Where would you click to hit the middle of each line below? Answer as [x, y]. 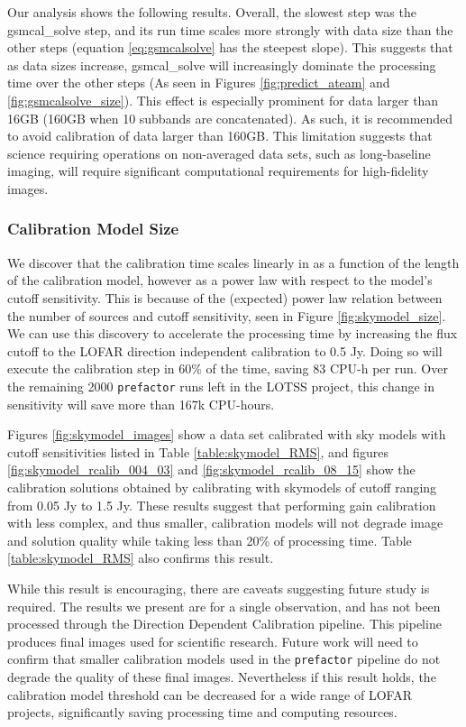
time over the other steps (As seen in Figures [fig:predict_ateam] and [199, 83]
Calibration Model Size [93, 229]
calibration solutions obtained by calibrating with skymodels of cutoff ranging [222, 487]
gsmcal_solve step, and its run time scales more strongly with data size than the [230, 29]
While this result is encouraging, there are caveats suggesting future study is [219, 588]
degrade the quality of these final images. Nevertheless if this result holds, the [222, 676]
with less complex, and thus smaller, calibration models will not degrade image [225, 523]
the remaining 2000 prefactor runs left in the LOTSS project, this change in [221, 386]
